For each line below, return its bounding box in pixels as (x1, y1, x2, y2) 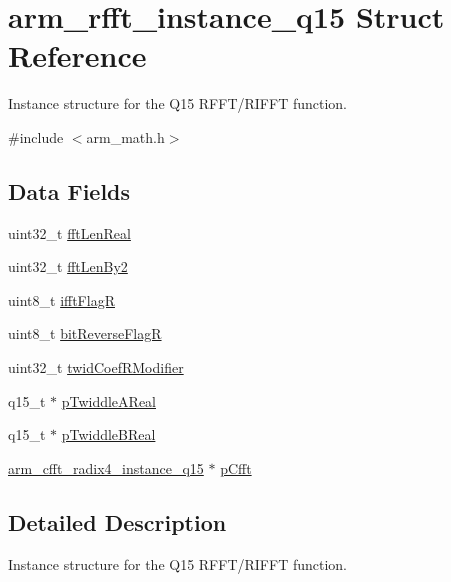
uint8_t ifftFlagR (8, 289, 115, 310)
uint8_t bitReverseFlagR (8, 323, 162, 344)
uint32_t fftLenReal (8, 222, 131, 243)
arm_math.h (86, 126, 165, 147)
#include (8, 126, 64, 147)
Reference (8, 35, 147, 76)
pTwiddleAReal (61, 390, 156, 411)
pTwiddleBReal (61, 424, 156, 445)
